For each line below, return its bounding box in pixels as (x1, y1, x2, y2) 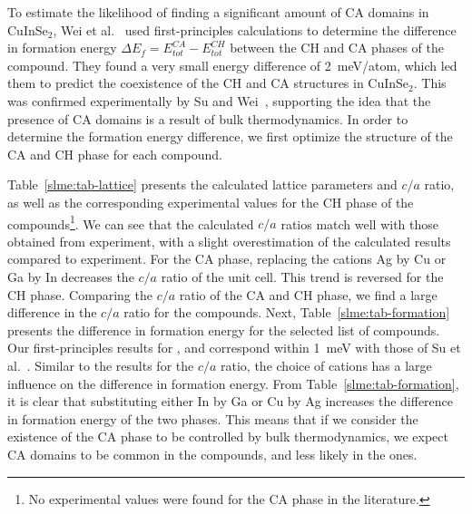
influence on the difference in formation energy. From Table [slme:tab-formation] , (7, 373, 459, 393)
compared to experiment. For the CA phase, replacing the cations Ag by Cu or (7, 249, 447, 268)
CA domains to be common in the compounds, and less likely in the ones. (7, 444, 418, 463)
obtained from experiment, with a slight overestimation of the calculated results (7, 231, 451, 250)
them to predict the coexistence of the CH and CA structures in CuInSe (7, 73, 409, 92)
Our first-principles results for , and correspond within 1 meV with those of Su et (7, 338, 461, 357)
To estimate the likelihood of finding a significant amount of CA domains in (7, 3, 429, 21)
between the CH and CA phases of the (230, 38, 444, 57)
